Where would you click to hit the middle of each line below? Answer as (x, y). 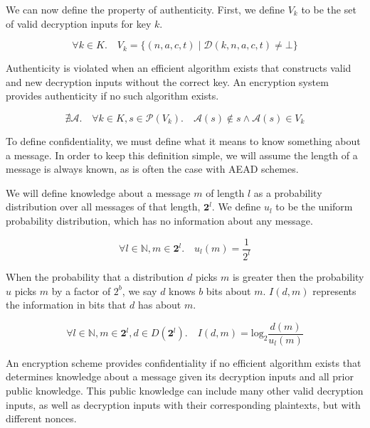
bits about (228, 290)
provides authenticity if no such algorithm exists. (112, 96)
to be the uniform (314, 207)
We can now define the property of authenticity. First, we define (146, 9)
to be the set (329, 9)
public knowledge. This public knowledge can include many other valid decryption (185, 390)
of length (225, 192)
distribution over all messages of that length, (103, 207)
